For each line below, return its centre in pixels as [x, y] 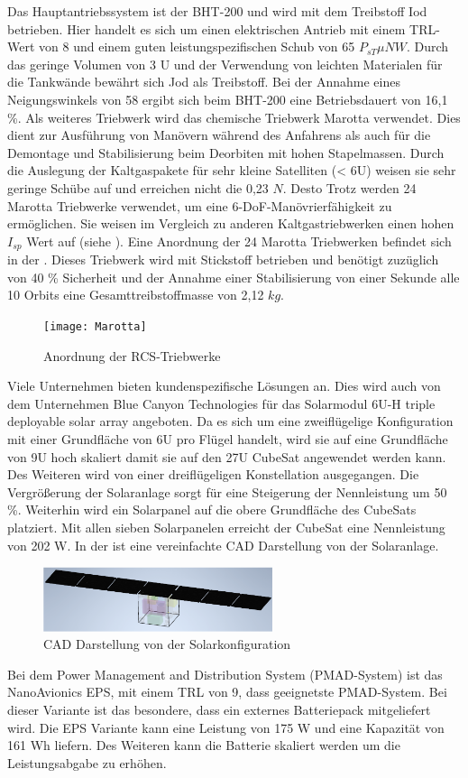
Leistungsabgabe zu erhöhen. [87, 762]
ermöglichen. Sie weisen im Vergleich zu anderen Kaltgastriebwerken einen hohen [231, 223]
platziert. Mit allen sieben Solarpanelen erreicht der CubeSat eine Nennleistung [226, 527]
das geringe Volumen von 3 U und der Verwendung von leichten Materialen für [225, 64]
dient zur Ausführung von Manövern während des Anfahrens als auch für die [219, 135]
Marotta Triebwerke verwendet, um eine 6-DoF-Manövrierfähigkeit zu [200, 205]
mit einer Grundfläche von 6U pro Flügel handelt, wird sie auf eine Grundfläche [228, 438]
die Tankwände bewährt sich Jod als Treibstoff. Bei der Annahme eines [204, 82]
